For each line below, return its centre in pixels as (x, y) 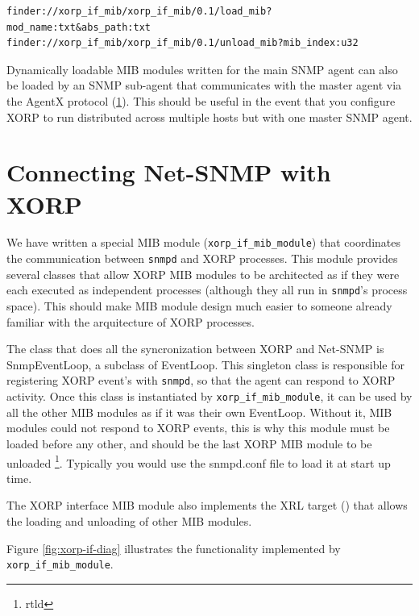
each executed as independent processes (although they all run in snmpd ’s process (207, 290)
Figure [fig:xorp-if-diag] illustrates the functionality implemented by (174, 548)
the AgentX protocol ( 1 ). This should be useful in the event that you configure (201, 100)
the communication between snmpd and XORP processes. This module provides (202, 258)
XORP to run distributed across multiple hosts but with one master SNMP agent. (209, 117)
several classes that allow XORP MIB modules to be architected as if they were (203, 274)
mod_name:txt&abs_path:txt (79, 27)
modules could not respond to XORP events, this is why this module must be (198, 428)
